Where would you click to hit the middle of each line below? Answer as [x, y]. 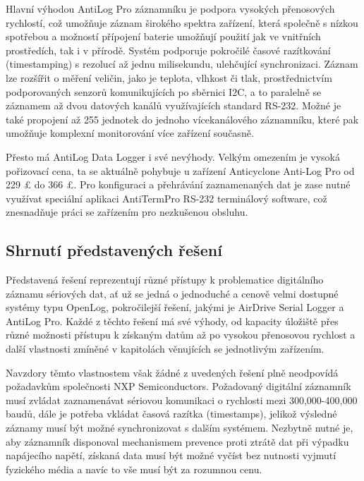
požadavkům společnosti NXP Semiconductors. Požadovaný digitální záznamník [178, 386]
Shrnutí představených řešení [114, 250]
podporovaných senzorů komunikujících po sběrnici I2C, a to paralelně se [164, 91]
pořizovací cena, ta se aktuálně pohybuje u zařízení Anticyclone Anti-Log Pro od [180, 170]
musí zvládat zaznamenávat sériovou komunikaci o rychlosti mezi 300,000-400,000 [182, 400]
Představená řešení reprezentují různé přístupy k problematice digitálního [165, 280]
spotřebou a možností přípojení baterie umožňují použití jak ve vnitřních [163, 36]
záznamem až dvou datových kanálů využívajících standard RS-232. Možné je [174, 105]
